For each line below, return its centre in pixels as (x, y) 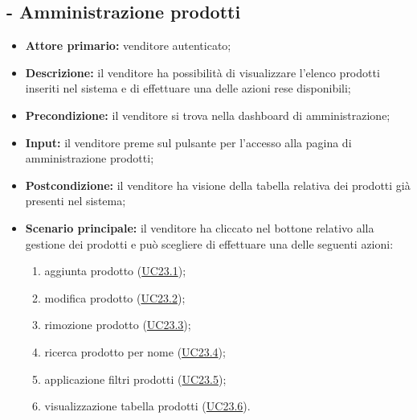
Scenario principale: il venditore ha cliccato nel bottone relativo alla (200, 227)
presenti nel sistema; (76, 201)
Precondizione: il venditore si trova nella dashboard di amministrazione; (208, 115)
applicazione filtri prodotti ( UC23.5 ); (135, 379)
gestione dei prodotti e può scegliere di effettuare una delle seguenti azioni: (209, 243)
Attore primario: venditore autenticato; (128, 45)
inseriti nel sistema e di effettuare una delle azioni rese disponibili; (188, 88)
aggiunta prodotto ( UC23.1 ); (115, 271)
